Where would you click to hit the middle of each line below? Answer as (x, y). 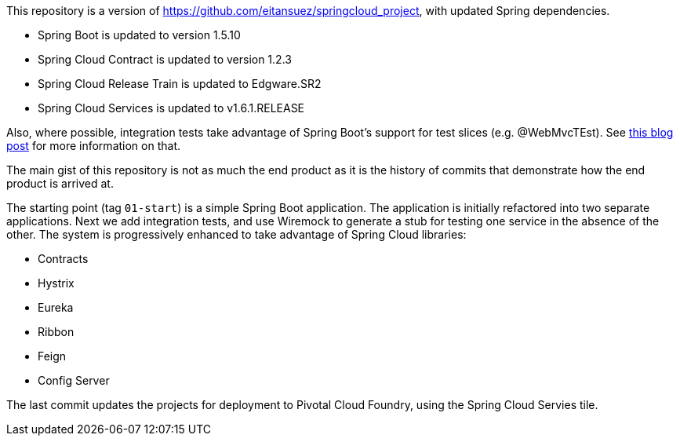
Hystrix (56, 283)
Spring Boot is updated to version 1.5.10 (139, 35)
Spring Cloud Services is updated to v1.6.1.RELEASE (171, 108)
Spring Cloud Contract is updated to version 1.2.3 (165, 59)
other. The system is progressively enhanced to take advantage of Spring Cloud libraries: (236, 234)
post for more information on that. (93, 146)
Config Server (74, 380)
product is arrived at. (60, 183)
